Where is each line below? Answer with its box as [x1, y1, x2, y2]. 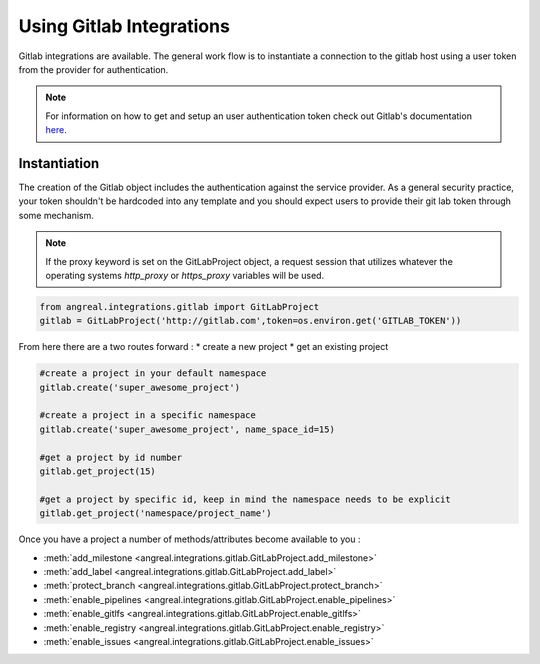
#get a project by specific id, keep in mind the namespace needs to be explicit [39, 493, 452, 505]
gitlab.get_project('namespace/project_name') [39, 508, 272, 519]
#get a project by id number [39, 451, 183, 463]
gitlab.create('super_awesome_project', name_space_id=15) [39, 423, 335, 435]
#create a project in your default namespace [39, 368, 267, 379]
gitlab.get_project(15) [39, 466, 157, 477]
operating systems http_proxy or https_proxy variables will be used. [45, 269, 325, 281]
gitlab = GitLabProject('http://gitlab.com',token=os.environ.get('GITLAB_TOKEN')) [39, 315, 462, 327]
